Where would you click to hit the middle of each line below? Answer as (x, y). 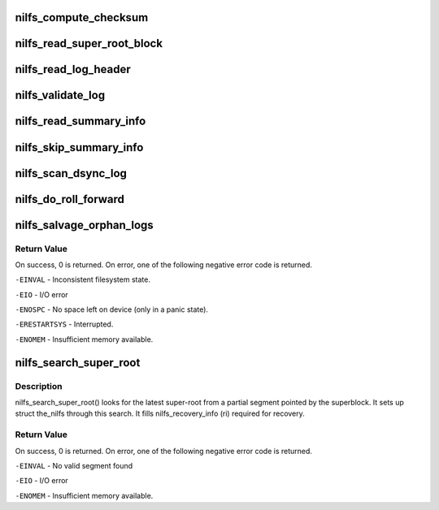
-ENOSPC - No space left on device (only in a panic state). (112, 309)
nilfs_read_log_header (73, 69)
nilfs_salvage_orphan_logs (84, 225)
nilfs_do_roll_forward (70, 199)
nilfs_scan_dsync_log (71, 173)
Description (39, 386)
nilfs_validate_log (60, 95)
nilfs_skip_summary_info (79, 147)
